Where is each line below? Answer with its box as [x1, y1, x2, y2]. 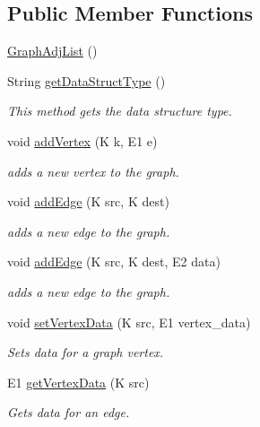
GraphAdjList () [7, 41, 98, 60]
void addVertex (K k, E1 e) [7, 131, 158, 150]
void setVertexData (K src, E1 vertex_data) [7, 312, 251, 331]
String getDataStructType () [7, 71, 166, 90]
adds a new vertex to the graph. [7, 161, 179, 180]
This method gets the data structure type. [7, 101, 232, 120]
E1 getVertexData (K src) [7, 372, 150, 391]
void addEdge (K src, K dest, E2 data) [7, 252, 221, 271]
